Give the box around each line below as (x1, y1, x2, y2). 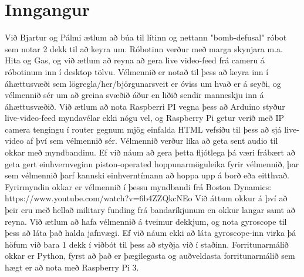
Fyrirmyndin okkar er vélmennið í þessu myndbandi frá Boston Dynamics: (5, 180, 272, 192)
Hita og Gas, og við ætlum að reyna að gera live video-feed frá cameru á (5, 54, 265, 66)
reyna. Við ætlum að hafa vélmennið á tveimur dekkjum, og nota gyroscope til (5, 215, 287, 227)
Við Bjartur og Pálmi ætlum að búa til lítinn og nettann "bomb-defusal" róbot (5, 31, 287, 43)
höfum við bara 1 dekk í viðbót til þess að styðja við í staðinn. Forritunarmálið (5, 238, 289, 250)
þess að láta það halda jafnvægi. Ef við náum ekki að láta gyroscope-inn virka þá (5, 227, 296, 239)
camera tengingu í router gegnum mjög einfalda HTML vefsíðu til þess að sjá (5, 123, 282, 135)
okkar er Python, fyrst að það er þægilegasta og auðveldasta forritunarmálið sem (5, 249, 295, 262)
